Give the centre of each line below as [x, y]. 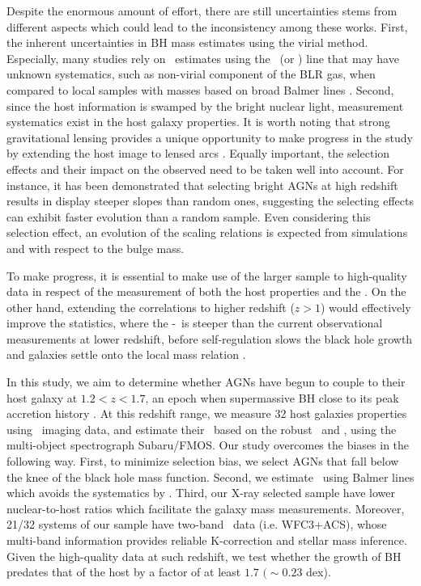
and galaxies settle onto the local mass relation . [126, 354]
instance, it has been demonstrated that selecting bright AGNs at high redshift [202, 185]
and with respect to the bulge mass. [96, 248]
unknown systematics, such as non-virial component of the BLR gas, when [191, 74]
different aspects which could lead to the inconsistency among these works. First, [207, 26]
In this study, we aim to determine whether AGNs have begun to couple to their [206, 382]
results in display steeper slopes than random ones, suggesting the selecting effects [210, 201]
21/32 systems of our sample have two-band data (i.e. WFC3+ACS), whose [197, 524]
